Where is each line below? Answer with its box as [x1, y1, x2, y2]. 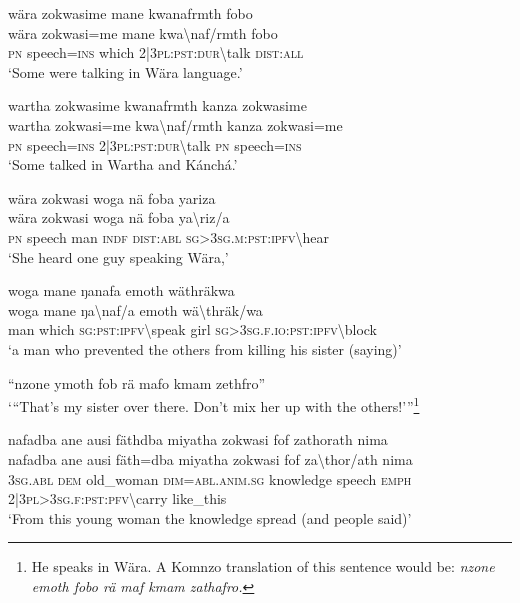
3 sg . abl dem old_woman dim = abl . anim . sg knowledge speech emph [8, 468, 412, 489]
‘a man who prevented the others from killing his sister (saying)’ [8, 338, 402, 359]
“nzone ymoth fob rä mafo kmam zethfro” [8, 372, 266, 393]
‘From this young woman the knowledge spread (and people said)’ [8, 507, 412, 528]
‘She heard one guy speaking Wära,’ [8, 246, 229, 267]
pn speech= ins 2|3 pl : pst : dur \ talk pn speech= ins [8, 134, 302, 155]
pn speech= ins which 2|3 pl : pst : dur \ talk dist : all [8, 42, 304, 63]
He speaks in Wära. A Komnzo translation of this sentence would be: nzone [31, 556, 495, 577]
